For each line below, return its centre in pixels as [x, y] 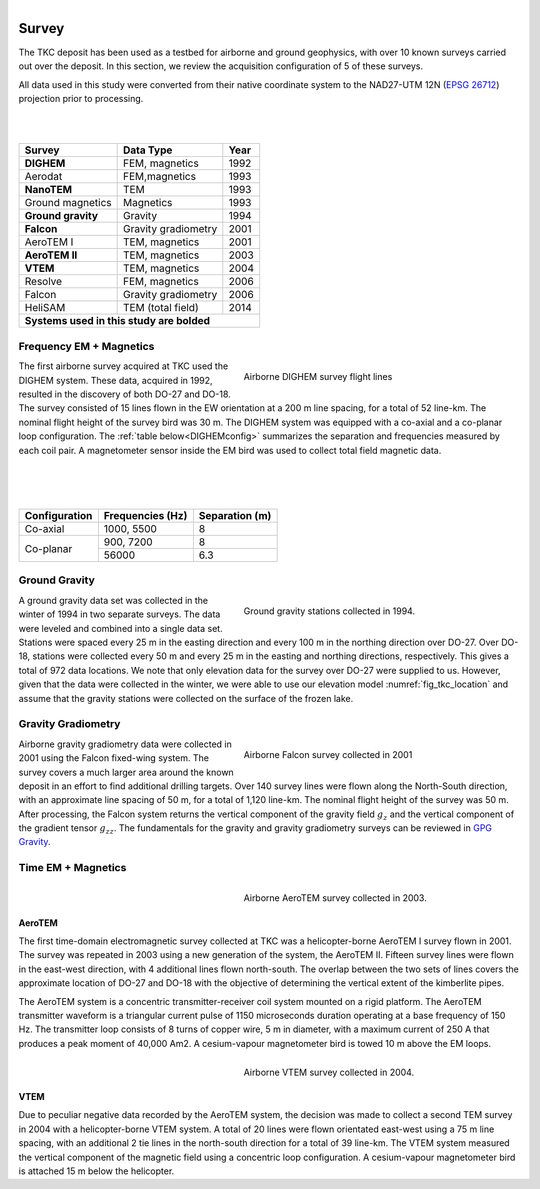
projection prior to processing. [81, 99]
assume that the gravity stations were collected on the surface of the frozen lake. [186, 698]
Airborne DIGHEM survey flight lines [318, 376]
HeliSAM [45, 308]
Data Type [148, 150]
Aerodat [43, 177]
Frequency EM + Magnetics [86, 346]
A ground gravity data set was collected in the [113, 600]
